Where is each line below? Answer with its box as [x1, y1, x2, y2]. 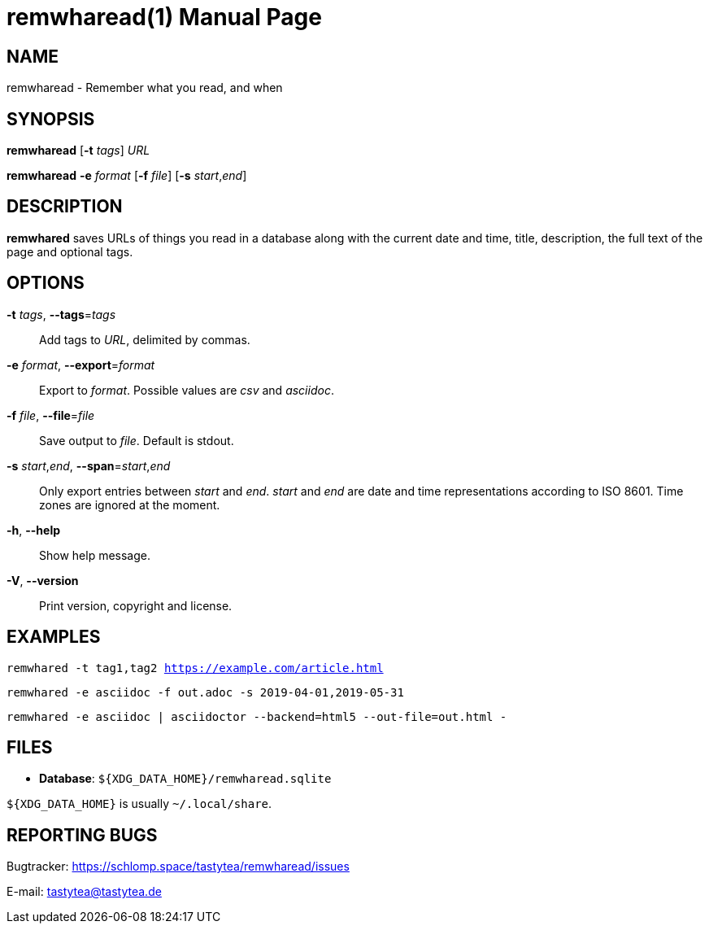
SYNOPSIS [7, 108, 95, 129]
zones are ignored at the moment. [39, 497, 220, 512]
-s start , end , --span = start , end [7, 458, 171, 473]
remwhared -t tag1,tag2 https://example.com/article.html [7, 661, 384, 675]
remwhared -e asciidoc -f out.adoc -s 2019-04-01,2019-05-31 [7, 685, 404, 699]
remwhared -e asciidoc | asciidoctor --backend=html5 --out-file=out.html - [7, 710, 507, 723]
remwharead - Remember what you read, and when [7, 81, 283, 95]
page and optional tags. [7, 244, 133, 259]
